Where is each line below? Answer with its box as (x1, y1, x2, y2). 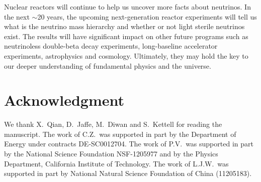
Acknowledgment (4, 90, 124, 110)
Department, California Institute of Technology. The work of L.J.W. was (4, 158, 229, 168)
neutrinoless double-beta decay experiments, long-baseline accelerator (4, 41, 218, 51)
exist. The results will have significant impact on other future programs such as (4, 31, 248, 41)
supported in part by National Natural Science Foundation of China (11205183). (4, 168, 252, 178)
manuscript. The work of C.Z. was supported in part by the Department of (4, 128, 236, 139)
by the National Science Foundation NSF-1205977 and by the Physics (4, 148, 218, 159)
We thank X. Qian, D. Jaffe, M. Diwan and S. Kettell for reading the (4, 119, 222, 129)
